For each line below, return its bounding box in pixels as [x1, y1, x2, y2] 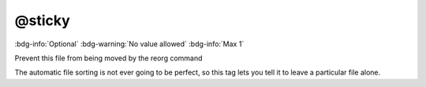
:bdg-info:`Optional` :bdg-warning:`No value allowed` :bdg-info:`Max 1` [14, 39, 245, 49]
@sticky [14, 12, 70, 29]
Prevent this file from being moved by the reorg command [14, 53, 203, 63]
